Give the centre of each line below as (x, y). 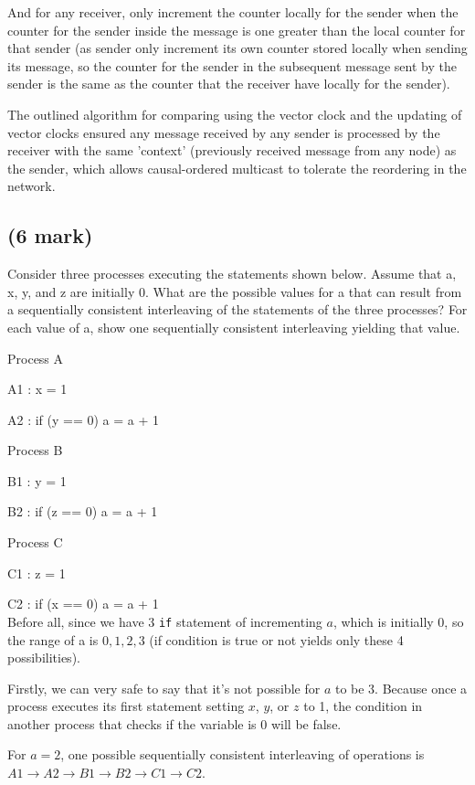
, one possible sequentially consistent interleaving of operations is (243, 754)
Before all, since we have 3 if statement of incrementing (165, 621)
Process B (35, 450)
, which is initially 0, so (398, 621)
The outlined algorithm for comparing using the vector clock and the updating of (235, 114)
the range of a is (53, 639)
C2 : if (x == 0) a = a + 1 (83, 604)
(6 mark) (50, 235)
